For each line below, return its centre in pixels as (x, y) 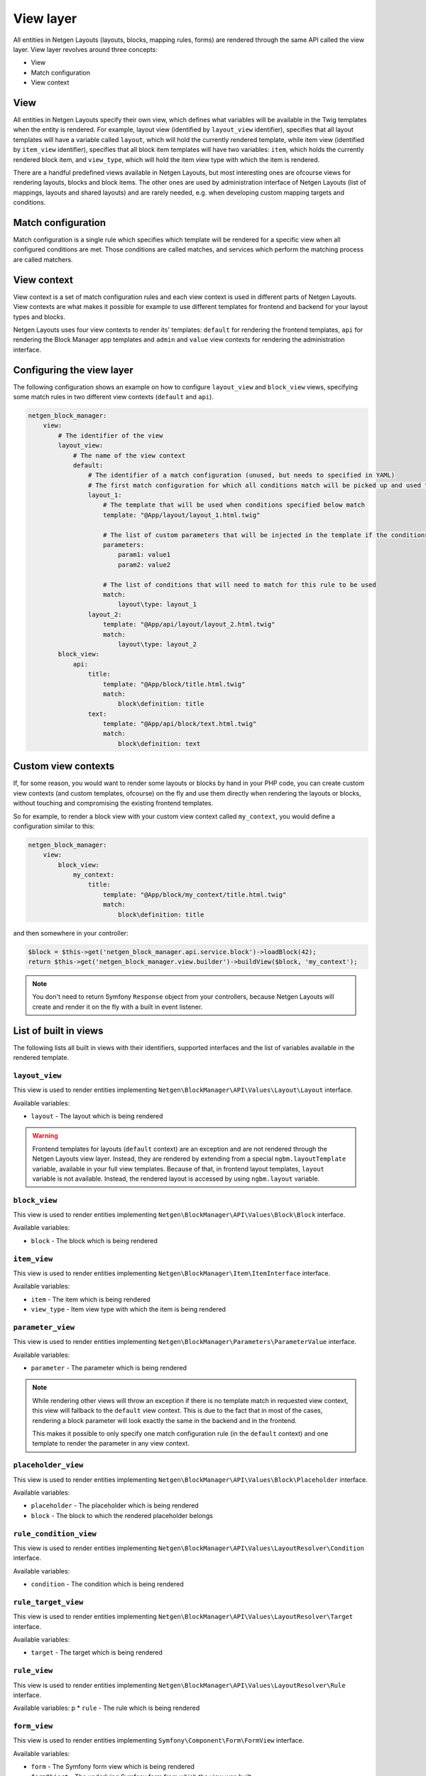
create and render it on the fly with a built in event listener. (118, 1007)
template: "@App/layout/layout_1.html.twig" (182, 515)
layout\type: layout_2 (157, 644)
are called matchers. (43, 259)
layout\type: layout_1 (157, 605)
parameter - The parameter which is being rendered (109, 1368)
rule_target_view (48, 1602)
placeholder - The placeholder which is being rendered (115, 1505)
